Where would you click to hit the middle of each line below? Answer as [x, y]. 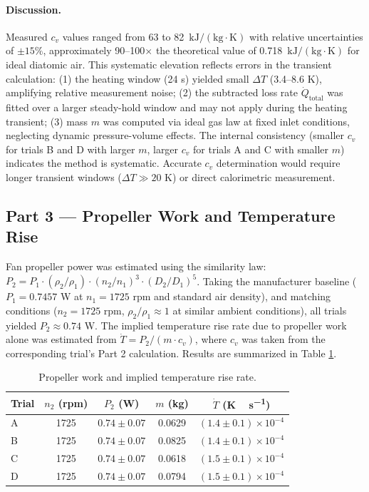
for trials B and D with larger [71, 149]
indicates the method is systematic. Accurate [104, 163]
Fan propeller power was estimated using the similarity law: [136, 266]
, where [211, 339]
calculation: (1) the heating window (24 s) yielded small [128, 78]
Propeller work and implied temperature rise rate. [147, 377]
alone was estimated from [61, 339]
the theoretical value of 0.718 [219, 50]
